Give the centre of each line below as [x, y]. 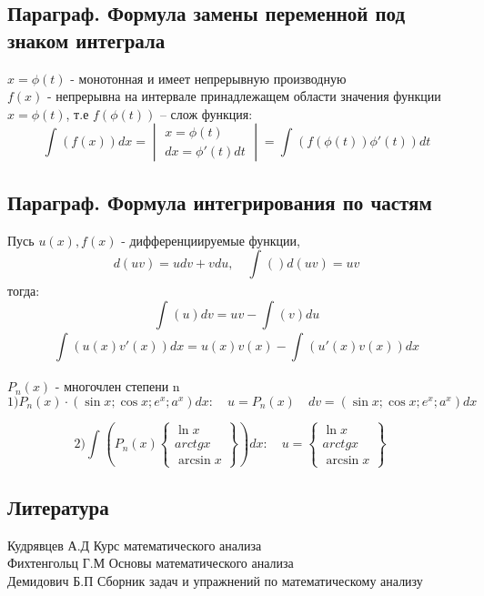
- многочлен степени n [117, 386]
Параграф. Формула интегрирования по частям [220, 202]
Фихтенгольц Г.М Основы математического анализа [151, 563]
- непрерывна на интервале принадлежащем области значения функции [244, 96]
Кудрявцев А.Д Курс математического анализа [135, 545]
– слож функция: [206, 113]
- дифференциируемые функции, [211, 240]
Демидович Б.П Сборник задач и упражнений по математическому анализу [215, 580]
